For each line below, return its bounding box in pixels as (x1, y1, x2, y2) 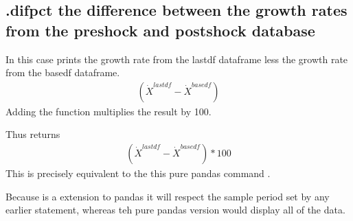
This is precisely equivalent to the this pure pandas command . (5, 166, 271, 181)
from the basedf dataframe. (5, 65, 120, 80)
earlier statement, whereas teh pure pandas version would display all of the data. (5, 202, 345, 217)
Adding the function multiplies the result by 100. (5, 104, 212, 118)
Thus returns (5, 127, 60, 141)
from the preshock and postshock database (5, 19, 315, 40)
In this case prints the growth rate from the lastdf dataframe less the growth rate (5, 51, 348, 66)
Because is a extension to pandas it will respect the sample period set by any (5, 189, 330, 203)
